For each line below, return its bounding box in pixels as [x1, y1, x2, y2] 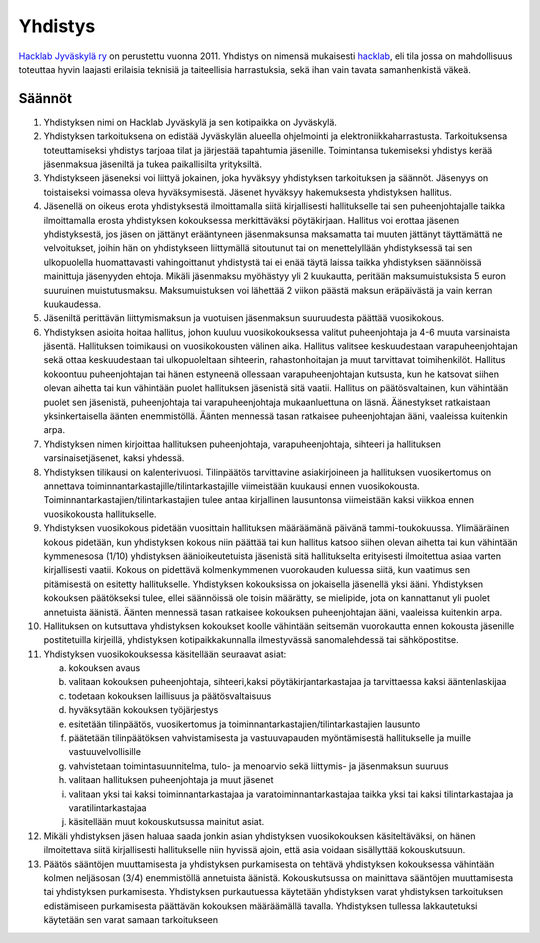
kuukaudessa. [43, 298, 102, 310]
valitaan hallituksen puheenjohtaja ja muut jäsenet [68, 774, 274, 786]
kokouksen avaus [68, 662, 141, 674]
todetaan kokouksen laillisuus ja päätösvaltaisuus [68, 690, 272, 702]
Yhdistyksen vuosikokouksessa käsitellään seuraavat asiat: [43, 648, 287, 660]
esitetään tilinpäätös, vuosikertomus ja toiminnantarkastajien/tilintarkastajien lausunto [68, 718, 421, 730]
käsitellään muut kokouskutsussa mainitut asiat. [68, 816, 265, 828]
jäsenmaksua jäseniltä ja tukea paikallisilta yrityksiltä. [43, 158, 262, 170]
